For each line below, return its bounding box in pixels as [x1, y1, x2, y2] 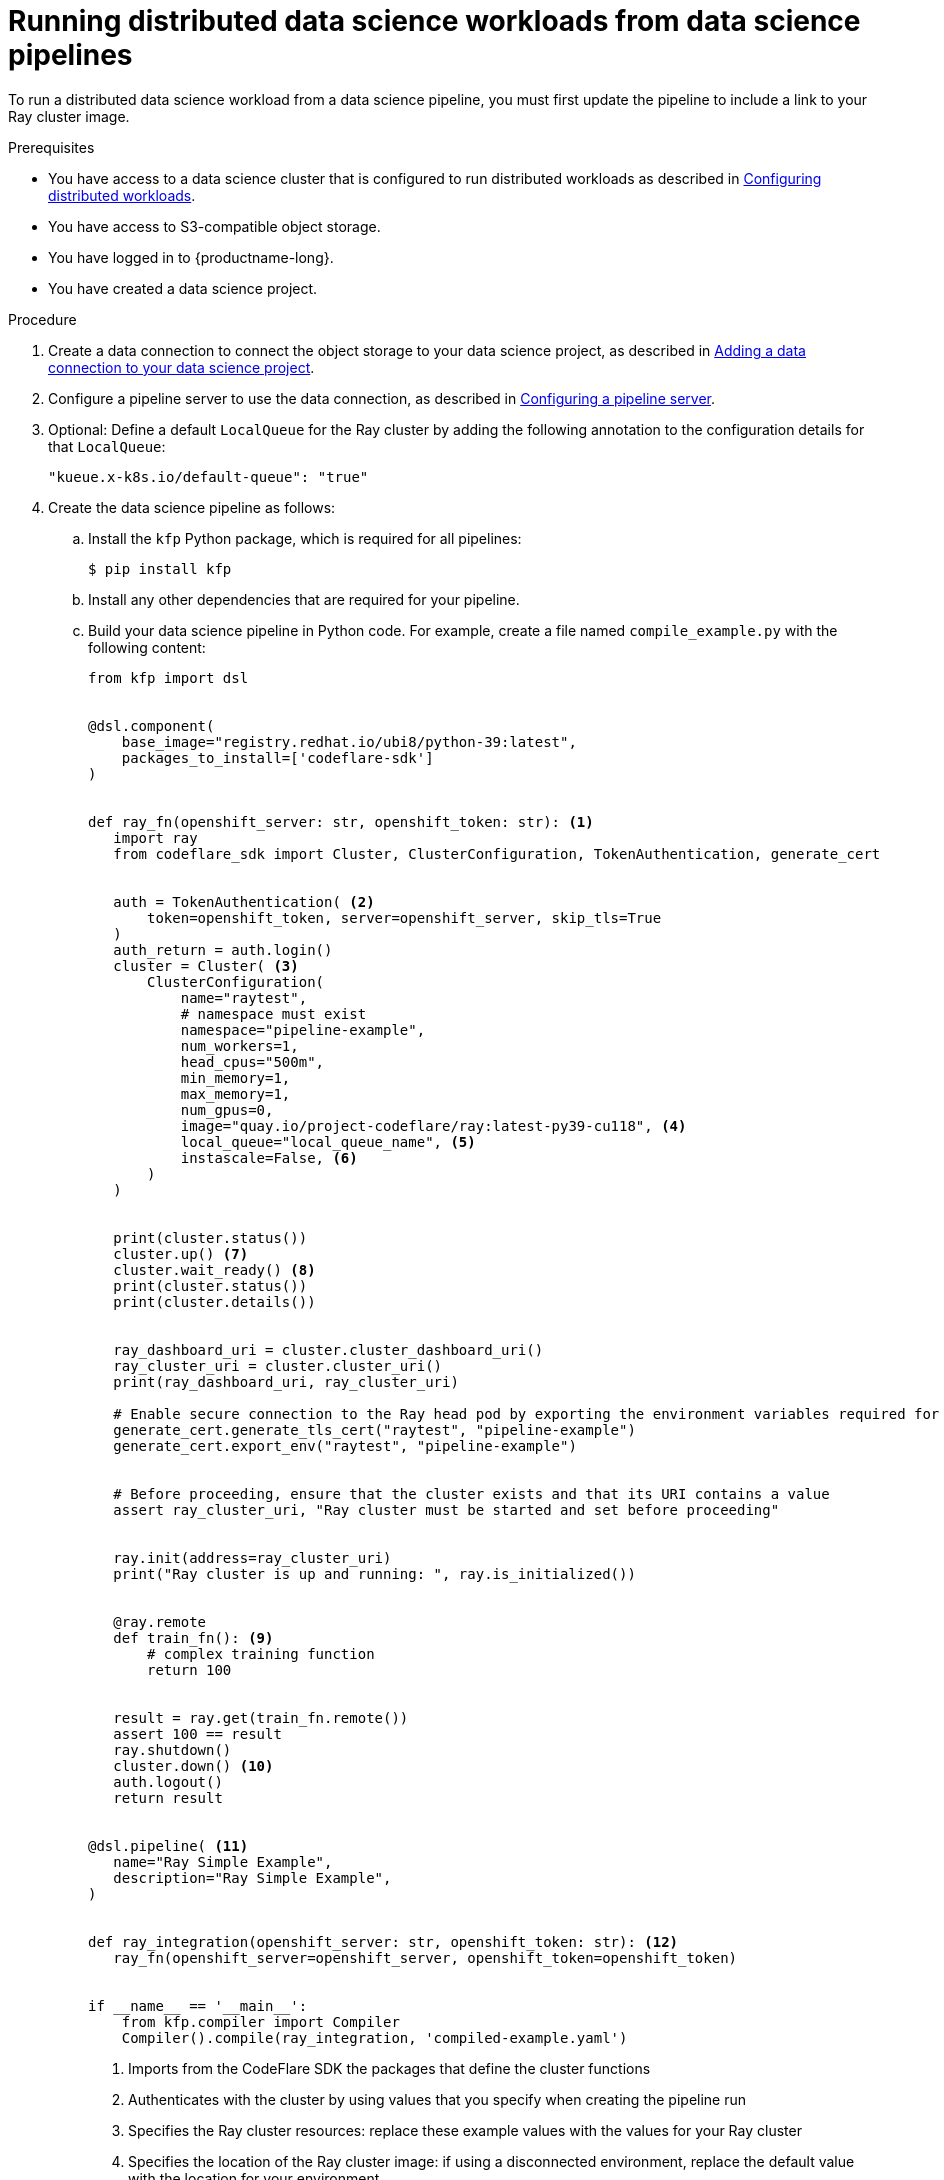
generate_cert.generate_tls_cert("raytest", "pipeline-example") [113, 1421, 636, 1438]
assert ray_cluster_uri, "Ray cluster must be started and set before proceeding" [113, 1501, 780, 1518]
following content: [88, 638, 206, 656]
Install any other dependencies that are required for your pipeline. [88, 590, 520, 608]
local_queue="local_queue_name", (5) [180, 1133, 476, 1150]
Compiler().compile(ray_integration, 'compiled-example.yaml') [121, 2029, 628, 2046]
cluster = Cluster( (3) [113, 957, 299, 974]
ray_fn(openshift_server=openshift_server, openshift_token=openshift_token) [113, 1949, 738, 1966]
